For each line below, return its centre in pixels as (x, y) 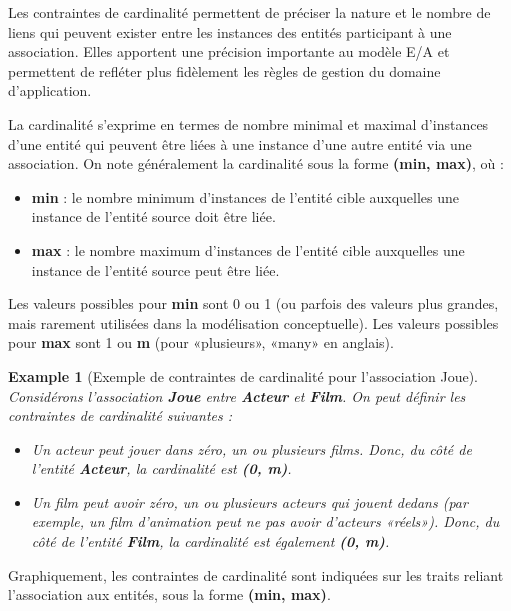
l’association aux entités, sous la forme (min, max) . (169, 594)
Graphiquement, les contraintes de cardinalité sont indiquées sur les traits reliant (256, 574)
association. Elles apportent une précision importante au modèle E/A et (229, 51)
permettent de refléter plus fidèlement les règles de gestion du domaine (224, 70)
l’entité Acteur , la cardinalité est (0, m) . (161, 468)
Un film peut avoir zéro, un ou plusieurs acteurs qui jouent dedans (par (249, 501)
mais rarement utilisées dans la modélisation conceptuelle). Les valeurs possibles (253, 322)
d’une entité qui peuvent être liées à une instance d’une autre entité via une (240, 143)
